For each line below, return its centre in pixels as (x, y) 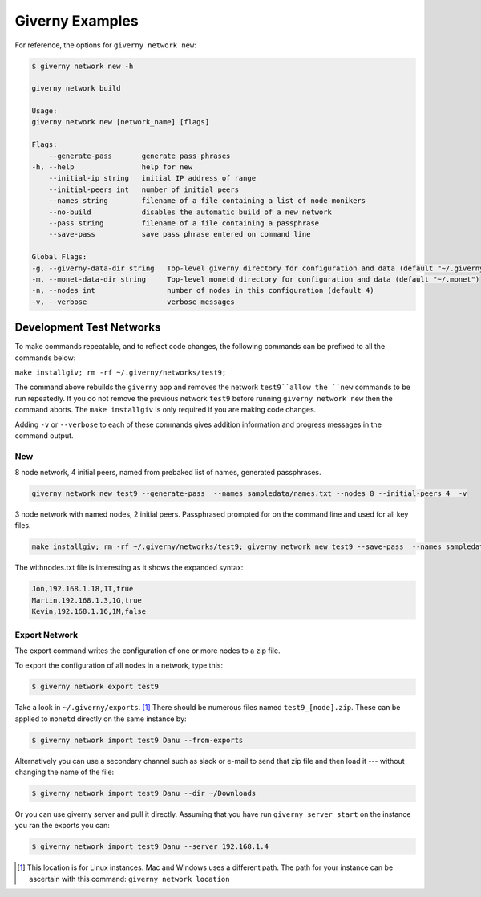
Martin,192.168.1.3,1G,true (87, 600)
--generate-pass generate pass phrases (139, 156)
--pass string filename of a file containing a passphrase (184, 223)
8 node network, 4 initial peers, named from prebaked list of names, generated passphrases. (168, 473)
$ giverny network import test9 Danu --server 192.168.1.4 (150, 847)
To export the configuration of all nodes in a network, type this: (119, 665)
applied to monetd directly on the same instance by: (101, 719)
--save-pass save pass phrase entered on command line (180, 234)
